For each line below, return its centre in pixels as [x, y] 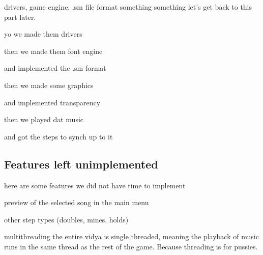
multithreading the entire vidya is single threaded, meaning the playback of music [131, 236]
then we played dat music [44, 119]
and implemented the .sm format [55, 68]
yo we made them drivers [43, 34]
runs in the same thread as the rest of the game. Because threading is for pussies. [131, 246]
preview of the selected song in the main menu [77, 202]
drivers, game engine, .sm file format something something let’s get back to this [128, 7]
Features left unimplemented [81, 164]
